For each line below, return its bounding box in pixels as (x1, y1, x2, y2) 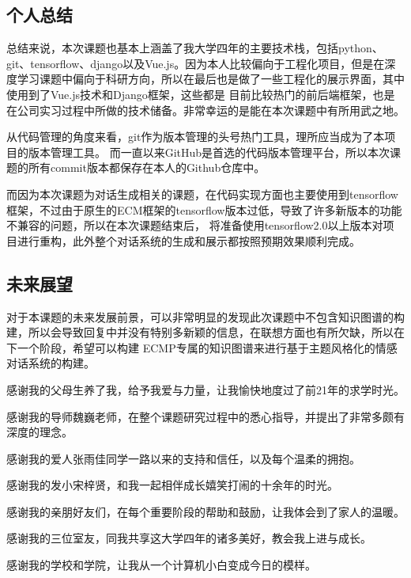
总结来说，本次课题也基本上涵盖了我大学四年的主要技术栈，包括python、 (6, 40, 383, 56)
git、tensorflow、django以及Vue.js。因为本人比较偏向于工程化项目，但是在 (6, 55, 385, 71)
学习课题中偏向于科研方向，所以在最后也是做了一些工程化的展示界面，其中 (17, 70, 405, 87)
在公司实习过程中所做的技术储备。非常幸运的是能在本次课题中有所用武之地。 (6, 101, 405, 118)
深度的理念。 (6, 424, 73, 440)
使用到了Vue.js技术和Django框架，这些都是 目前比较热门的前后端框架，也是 (6, 86, 395, 102)
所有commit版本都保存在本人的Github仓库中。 (28, 159, 266, 176)
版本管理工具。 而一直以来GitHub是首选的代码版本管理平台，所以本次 (28, 143, 390, 160)
